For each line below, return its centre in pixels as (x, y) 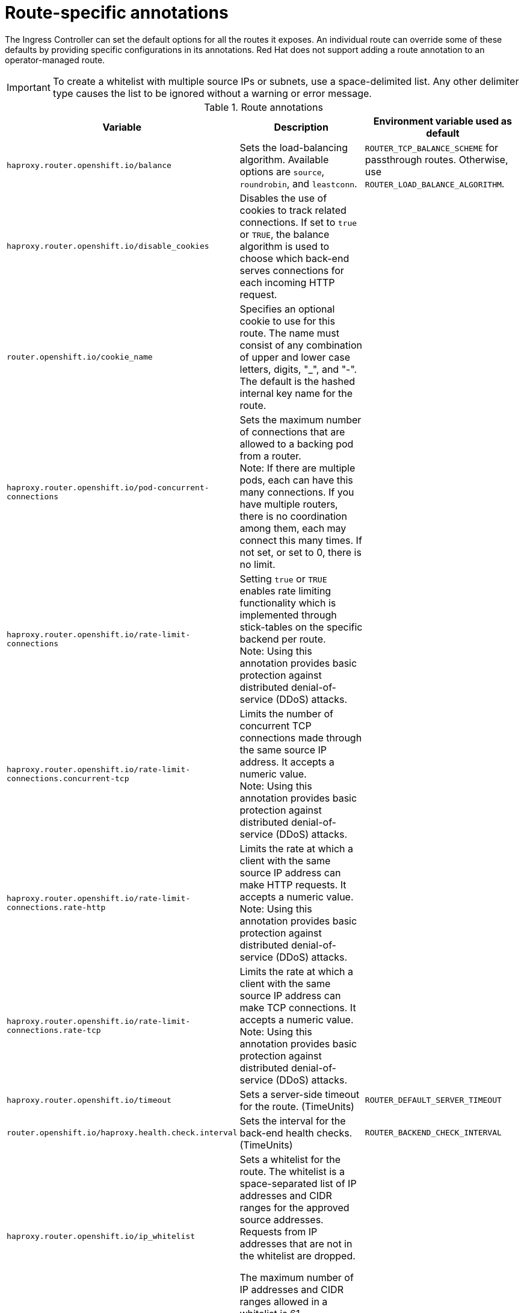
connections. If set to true (298, 222)
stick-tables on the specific (301, 627)
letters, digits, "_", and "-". (298, 369)
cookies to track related (293, 210)
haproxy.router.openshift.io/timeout (89, 1100)
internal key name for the (296, 393)
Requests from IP (279, 1231)
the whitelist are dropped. (297, 1255)
